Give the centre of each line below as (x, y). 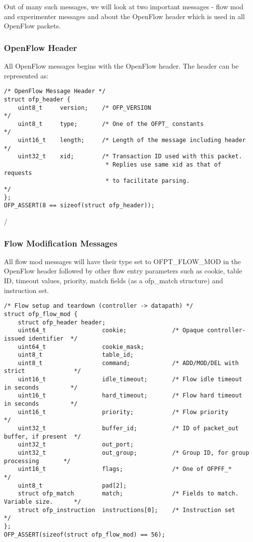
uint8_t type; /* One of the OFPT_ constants (111, 124)
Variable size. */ (43, 502)
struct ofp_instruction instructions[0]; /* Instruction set (126, 510)
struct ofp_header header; (62, 322)
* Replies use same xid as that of (163, 165)
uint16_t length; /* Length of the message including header (132, 140)
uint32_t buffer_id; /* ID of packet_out (128, 429)
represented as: (26, 75)
